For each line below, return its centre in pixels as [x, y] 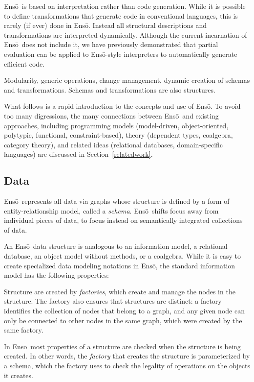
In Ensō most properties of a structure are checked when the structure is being [122, 346]
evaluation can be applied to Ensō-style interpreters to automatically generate [121, 54]
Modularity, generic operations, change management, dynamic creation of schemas [127, 80]
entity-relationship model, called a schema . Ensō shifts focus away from [111, 210]
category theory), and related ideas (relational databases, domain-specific [114, 144]
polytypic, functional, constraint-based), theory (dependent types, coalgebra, [118, 135]
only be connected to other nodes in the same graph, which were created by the [123, 320]
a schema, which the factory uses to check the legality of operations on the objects [127, 366]
